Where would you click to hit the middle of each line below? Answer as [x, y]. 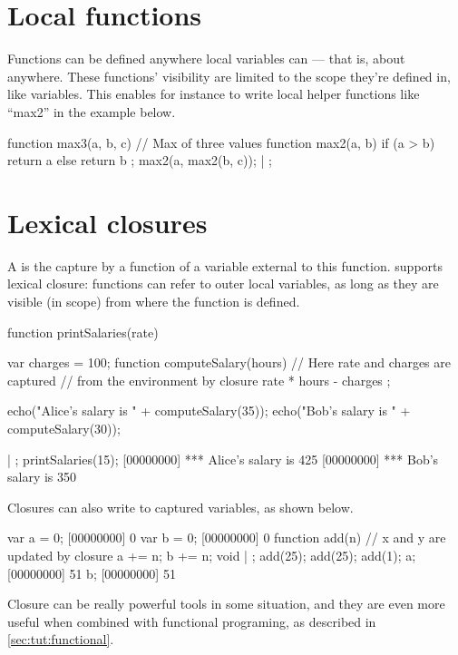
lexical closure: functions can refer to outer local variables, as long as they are [223, 284]
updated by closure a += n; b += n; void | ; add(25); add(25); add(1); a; [212, 555]
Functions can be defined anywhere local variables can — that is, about [206, 59]
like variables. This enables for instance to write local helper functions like [214, 94]
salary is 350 [42, 477]
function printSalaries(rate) [83, 332]
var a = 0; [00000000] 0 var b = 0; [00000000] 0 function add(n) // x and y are [227, 538]
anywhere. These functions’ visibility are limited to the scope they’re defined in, [229, 76]
